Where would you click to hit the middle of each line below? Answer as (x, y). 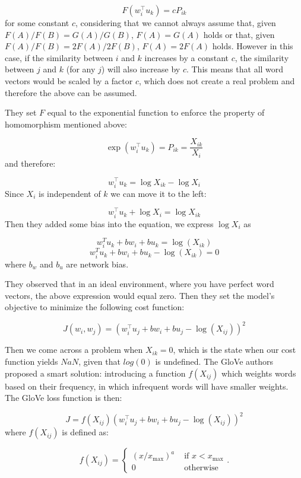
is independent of (69, 193)
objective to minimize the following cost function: (95, 307)
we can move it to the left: (159, 193)
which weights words (259, 373)
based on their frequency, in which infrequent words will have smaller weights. (147, 386)
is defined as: (85, 432)
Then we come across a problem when (74, 350)
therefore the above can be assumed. (71, 92)
